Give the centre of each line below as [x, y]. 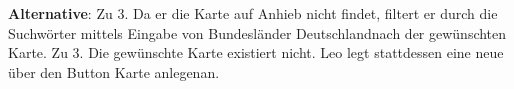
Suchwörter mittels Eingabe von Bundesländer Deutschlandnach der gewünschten [257, 32]
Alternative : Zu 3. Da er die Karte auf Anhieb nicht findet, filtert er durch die [253, 13]
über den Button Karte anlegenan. [114, 71]
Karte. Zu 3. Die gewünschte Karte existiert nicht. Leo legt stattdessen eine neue [256, 52]
